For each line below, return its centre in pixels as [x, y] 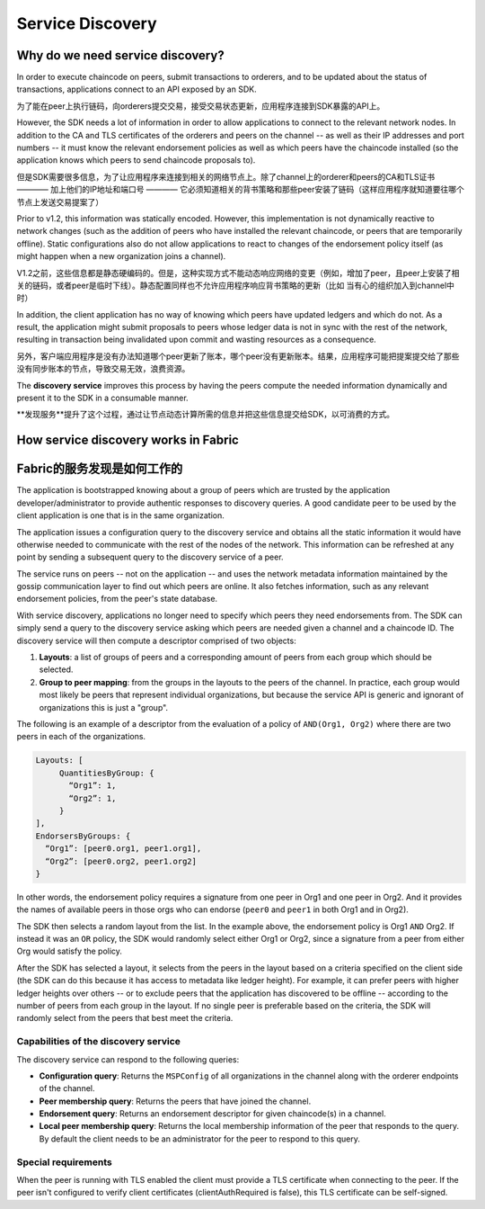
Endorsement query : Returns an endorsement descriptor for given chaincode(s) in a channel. [212, 1114]
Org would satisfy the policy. [70, 951]
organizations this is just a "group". [104, 707]
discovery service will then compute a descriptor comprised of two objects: [156, 640]
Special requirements [64, 1162]
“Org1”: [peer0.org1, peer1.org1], [123, 849]
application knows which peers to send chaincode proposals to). [136, 160]
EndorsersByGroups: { [83, 836]
